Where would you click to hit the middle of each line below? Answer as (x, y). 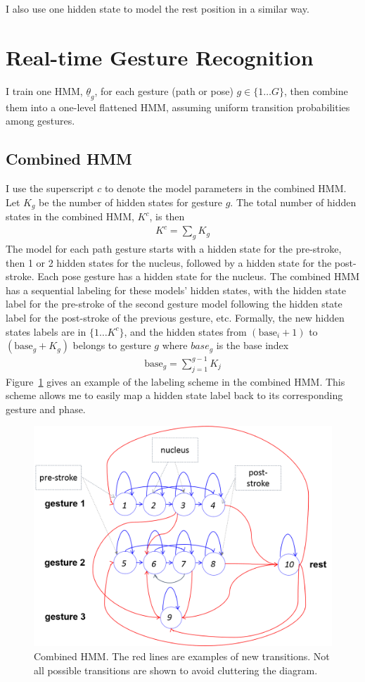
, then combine (316, 90)
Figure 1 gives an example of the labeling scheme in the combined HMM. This (175, 381)
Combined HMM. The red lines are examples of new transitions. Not (182, 656)
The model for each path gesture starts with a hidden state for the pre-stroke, (174, 249)
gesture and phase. (46, 409)
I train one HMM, (44, 90)
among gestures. (40, 121)
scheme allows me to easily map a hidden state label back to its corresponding (174, 395)
